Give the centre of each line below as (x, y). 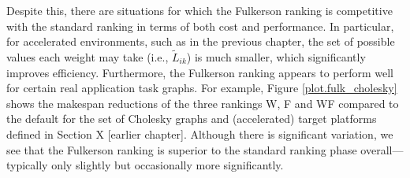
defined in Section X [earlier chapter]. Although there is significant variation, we (200, 133)
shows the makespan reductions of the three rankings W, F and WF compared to (203, 103)
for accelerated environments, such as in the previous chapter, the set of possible (201, 41)
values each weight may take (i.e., (88, 57)
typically (27, 165)
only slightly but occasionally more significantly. (168, 165)
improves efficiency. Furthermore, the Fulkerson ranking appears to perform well (200, 72)
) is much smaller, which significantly (276, 57)
